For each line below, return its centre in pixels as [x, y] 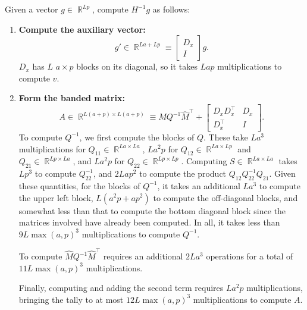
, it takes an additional [199, 185]
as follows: [171, 9]
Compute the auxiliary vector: [82, 29]
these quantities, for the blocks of [79, 185]
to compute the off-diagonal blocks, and [225, 197]
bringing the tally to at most [71, 299]
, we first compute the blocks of [137, 137]
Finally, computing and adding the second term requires [121, 288]
